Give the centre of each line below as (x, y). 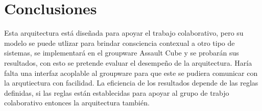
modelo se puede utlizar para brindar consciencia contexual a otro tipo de (120, 43)
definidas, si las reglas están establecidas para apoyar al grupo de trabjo (117, 92)
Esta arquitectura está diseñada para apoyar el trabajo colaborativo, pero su (124, 33)
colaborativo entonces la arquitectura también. (77, 103)
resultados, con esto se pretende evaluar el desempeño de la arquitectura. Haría (128, 62)
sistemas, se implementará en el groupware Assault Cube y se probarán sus (122, 53)
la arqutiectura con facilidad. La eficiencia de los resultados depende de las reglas (131, 83)
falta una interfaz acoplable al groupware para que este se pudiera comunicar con (131, 73)
